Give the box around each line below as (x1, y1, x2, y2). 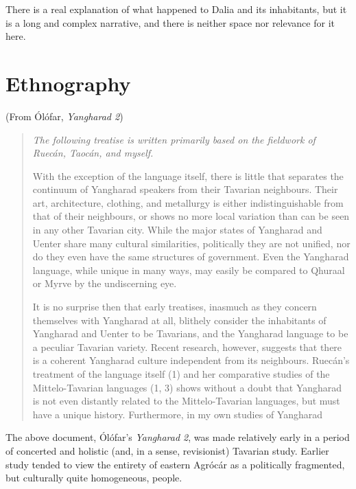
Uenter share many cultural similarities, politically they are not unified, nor (32, 236, 351, 250)
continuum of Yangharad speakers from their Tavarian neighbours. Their (32, 182, 338, 196)
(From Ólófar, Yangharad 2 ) (5, 109, 123, 123)
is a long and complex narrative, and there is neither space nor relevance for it (5, 15, 335, 30)
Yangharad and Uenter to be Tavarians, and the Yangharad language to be (32, 326, 348, 341)
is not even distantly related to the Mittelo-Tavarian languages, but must (32, 394, 340, 408)
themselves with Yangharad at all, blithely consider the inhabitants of (32, 312, 327, 327)
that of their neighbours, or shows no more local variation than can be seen (32, 209, 350, 223)
